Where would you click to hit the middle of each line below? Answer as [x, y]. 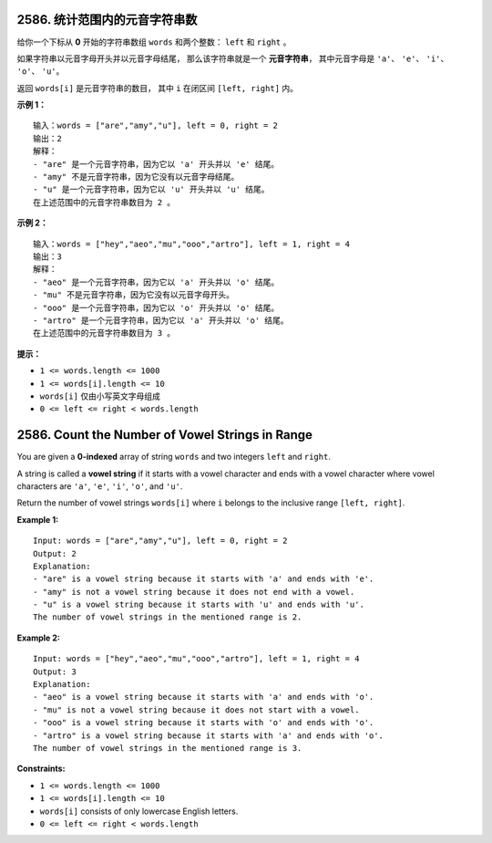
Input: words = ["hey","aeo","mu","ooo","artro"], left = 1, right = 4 [196, 659]
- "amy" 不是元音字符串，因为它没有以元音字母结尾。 [136, 177]
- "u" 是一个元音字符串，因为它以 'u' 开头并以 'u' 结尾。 [151, 190]
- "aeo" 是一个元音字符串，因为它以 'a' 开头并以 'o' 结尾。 [156, 282]
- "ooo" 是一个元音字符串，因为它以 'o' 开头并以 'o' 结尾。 [156, 307]
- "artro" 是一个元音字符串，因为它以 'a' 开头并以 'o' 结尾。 [161, 320]
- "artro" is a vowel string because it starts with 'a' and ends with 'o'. [209, 735]
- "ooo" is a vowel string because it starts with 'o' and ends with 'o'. [204, 723]
